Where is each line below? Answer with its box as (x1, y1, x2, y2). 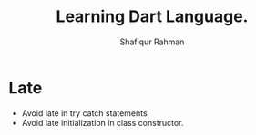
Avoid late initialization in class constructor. (21, 117, 184, 128)
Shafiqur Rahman (119, 36, 185, 47)
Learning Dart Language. (56, 6, 249, 27)
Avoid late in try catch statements (21, 107, 148, 119)
